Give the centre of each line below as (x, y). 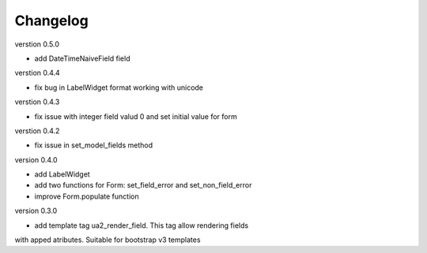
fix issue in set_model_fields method (94, 145)
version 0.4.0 (36, 160)
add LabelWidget (62, 174)
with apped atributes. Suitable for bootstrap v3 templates (108, 240)
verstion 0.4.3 (37, 102)
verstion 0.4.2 (37, 131)
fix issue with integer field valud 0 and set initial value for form (136, 116)
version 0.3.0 (36, 211)
